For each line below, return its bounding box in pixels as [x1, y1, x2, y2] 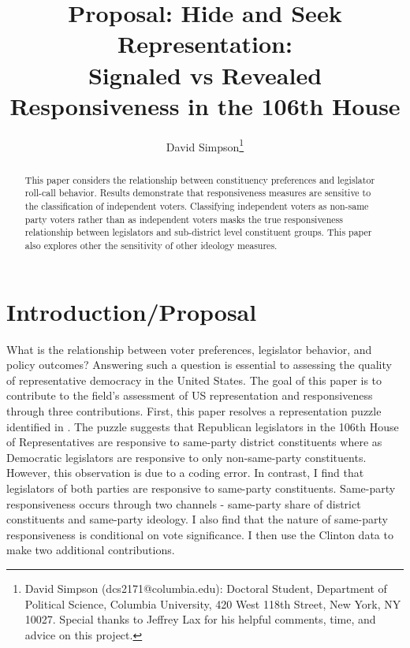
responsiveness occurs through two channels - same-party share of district [6, 495, 361, 512]
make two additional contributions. [6, 542, 175, 558]
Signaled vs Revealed [88, 58, 322, 91]
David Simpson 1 [166, 136, 244, 155]
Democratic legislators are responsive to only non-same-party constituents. [6, 449, 367, 465]
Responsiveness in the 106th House [9, 89, 401, 121]
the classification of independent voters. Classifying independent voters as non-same [24, 199, 369, 213]
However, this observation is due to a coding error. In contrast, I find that [6, 464, 364, 481]
